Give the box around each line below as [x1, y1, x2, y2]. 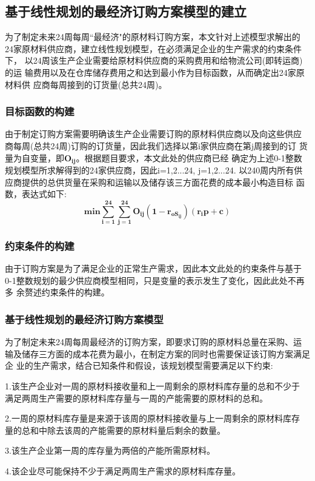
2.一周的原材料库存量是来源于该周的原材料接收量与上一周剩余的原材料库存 [5, 412, 300, 425]
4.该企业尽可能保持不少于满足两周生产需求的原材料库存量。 [5, 464, 240, 477]
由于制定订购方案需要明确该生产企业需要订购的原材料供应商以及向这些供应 [5, 127, 302, 140]
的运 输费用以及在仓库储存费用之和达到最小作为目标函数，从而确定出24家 [5, 66, 296, 78]
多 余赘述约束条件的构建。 [5, 286, 110, 298]
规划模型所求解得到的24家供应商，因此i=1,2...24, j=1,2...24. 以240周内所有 [5, 164, 294, 177]
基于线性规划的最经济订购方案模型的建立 [5, 2, 247, 21]
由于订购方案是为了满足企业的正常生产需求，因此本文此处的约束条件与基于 [5, 262, 302, 275]
